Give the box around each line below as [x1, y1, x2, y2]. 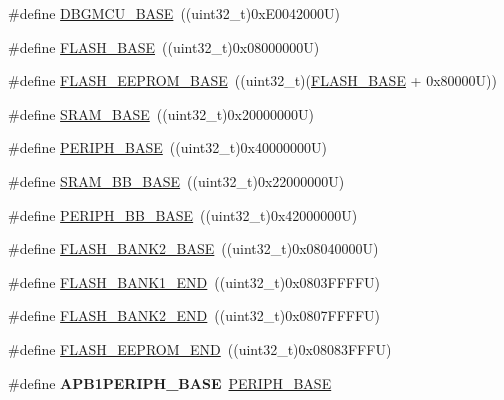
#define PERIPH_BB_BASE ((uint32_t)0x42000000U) [8, 204, 358, 225]
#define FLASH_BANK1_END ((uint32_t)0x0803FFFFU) [8, 271, 381, 292]
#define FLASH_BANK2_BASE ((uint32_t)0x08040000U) [8, 238, 379, 259]
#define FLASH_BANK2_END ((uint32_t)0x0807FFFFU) [8, 305, 381, 326]
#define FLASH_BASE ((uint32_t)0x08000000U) [8, 36, 320, 57]
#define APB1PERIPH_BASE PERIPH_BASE [8, 372, 332, 393]
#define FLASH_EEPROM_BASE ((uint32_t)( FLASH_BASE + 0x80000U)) [8, 70, 497, 91]
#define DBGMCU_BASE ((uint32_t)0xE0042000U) [8, 3, 341, 23]
